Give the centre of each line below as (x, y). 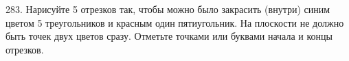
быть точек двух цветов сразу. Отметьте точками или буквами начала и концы (169, 36)
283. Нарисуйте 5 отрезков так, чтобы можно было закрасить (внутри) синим (168, 9)
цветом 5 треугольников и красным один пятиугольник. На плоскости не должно (175, 22)
